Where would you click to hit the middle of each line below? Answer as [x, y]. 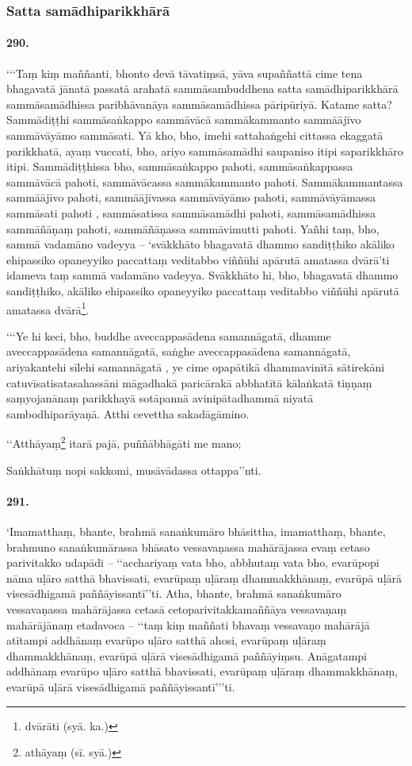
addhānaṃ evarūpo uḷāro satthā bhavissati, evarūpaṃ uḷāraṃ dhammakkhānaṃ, [202, 671]
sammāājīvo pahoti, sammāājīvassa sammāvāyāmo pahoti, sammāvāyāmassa [191, 197]
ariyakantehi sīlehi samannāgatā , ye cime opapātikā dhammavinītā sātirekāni [196, 366]
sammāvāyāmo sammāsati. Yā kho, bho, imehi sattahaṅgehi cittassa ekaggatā [195, 135]
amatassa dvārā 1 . [48, 308]
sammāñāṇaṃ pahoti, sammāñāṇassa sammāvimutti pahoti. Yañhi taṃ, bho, [193, 228]
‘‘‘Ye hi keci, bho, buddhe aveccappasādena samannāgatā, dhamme [169, 335]
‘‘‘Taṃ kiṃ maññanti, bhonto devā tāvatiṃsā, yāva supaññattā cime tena [185, 73]
